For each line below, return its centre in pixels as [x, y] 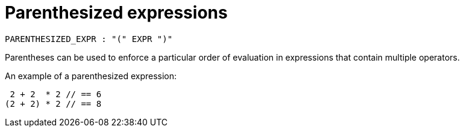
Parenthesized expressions [116, 13]
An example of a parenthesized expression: [91, 76]
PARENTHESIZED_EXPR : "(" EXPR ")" [89, 39]
